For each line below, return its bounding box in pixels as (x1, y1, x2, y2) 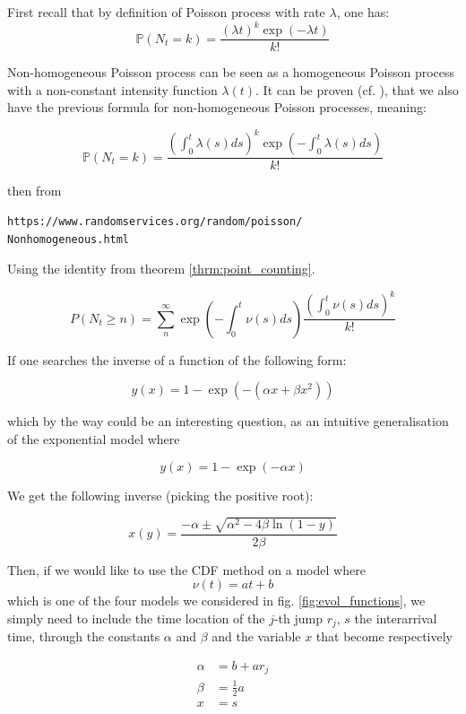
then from (7, 181, 62, 200)
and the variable (211, 627, 301, 646)
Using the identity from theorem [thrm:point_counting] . (7, 259, 315, 278)
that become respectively (315, 627, 453, 646)
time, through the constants (7, 627, 160, 646)
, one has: (336, 3, 390, 21)
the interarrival (354, 608, 437, 627)
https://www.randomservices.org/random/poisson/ (7, 215, 303, 229)
